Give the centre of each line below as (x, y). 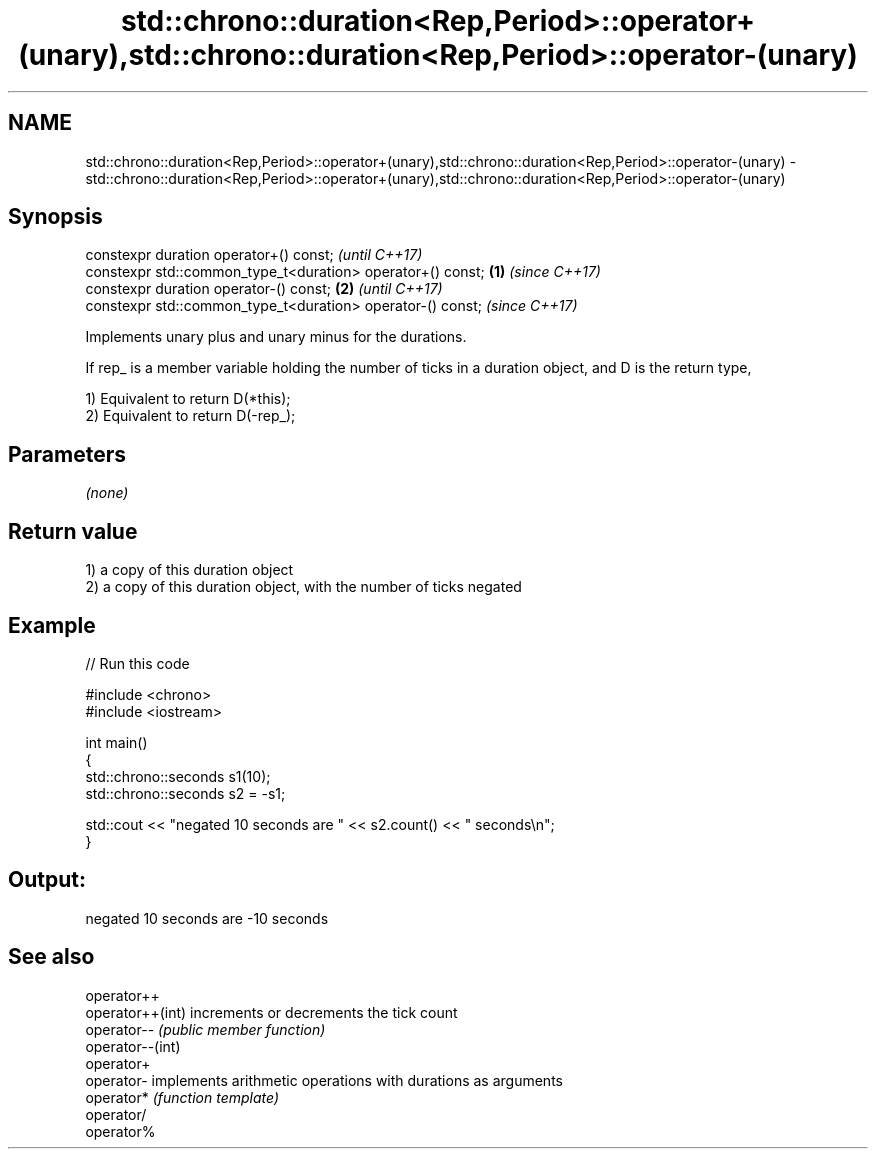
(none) (107, 493)
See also (51, 957)
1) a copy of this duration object (189, 570)
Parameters (67, 454)
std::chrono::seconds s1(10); (178, 776)
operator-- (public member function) (205, 1029)
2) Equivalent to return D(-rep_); (190, 416)
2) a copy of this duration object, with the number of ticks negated (303, 587)
